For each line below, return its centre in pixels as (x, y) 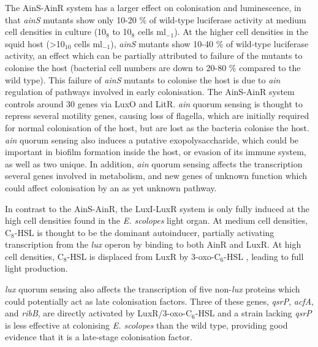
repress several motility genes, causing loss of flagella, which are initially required (157, 116)
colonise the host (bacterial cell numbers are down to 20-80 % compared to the (153, 67)
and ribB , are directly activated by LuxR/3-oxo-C (99, 313)
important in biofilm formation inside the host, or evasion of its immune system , (156, 152)
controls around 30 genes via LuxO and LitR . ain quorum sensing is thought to (154, 103)
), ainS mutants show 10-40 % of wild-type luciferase (210, 43)
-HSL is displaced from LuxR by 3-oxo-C (144, 256)
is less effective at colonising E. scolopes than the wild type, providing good (146, 325)
